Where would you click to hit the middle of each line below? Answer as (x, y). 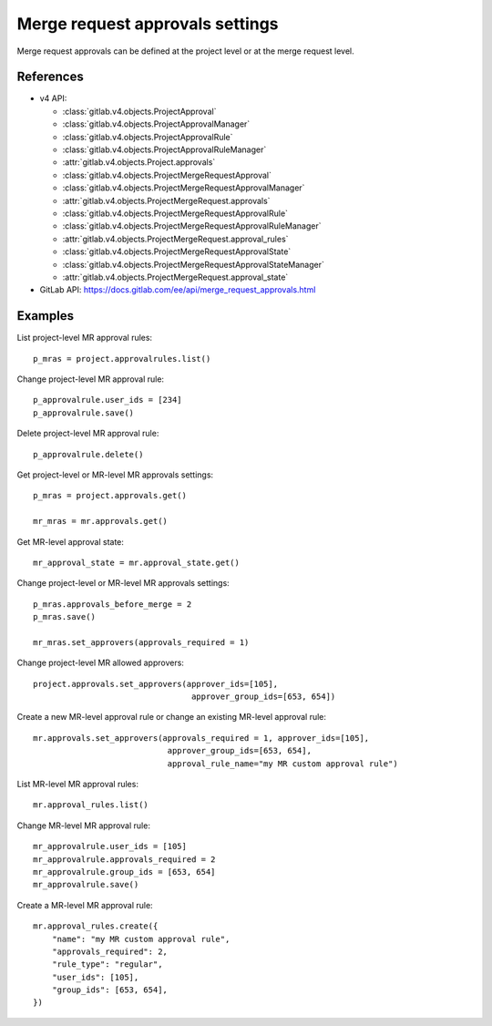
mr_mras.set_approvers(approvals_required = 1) (141, 642)
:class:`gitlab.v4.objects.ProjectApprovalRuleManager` (164, 149)
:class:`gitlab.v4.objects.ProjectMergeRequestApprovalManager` (184, 188)
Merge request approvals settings (148, 24)
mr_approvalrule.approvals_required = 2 (124, 859)
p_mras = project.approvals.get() (110, 496)
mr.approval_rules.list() (91, 805)
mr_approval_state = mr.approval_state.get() (137, 562)
